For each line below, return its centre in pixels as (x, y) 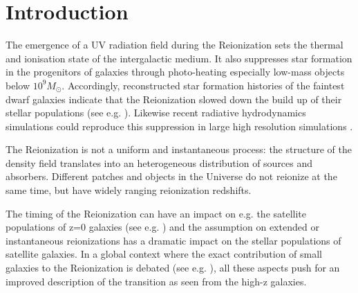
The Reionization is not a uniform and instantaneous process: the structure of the (179, 149)
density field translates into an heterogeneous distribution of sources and (159, 162)
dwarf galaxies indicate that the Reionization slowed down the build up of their (174, 99)
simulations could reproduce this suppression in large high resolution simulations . (179, 126)
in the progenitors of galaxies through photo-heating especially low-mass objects (175, 72)
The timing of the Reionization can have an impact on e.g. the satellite (156, 213)
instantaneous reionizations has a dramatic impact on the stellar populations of (173, 240)
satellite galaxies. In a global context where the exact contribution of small (164, 254)
